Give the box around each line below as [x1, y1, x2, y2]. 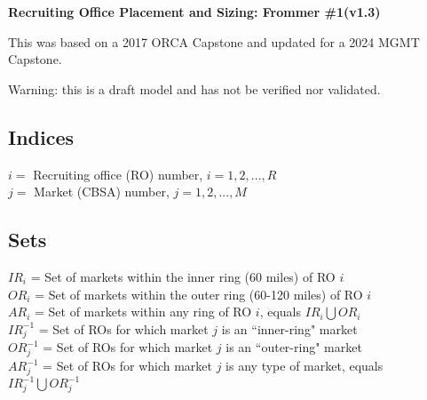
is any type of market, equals [225, 356, 384, 375]
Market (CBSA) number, [34, 182, 170, 201]
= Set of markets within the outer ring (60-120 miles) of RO [35, 284, 363, 303]
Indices [8, 123, 75, 150]
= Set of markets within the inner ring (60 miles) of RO [30, 267, 336, 285]
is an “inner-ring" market [221, 319, 358, 338]
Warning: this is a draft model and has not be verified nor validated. [8, 79, 381, 98]
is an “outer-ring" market [225, 338, 362, 356]
